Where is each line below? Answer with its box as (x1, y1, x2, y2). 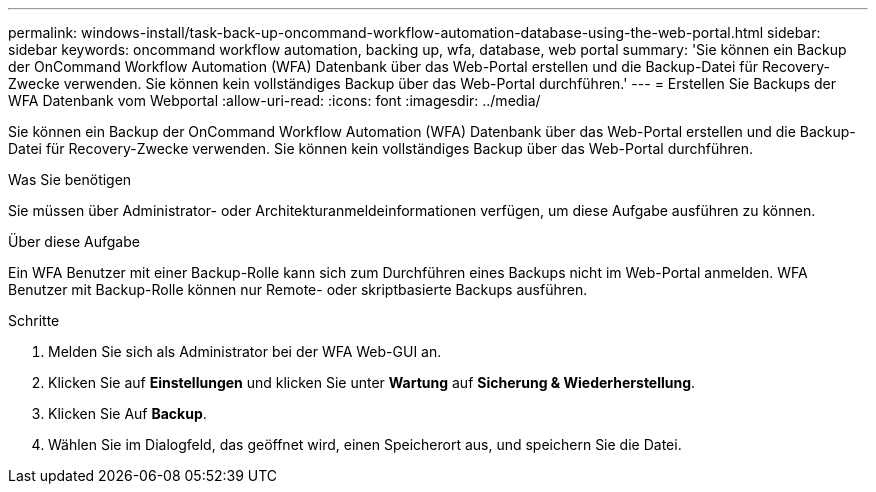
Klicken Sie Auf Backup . (48, 405, 207, 422)
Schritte (8, 312, 60, 329)
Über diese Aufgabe (8, 233, 140, 250)
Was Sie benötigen (8, 171, 132, 188)
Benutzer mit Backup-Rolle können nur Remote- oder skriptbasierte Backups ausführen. (8, 281, 588, 298)
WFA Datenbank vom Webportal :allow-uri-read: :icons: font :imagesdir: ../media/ (8, 92, 541, 109)
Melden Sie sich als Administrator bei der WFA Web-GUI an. (48, 343, 442, 360)
